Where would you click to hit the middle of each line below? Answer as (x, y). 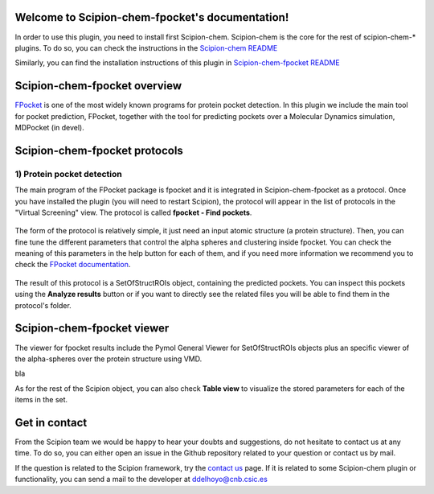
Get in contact (51, 422)
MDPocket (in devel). (49, 127)
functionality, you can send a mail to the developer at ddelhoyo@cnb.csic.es (141, 480)
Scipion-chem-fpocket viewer (92, 329)
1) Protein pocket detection (68, 174)
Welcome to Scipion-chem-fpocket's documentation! (152, 17)
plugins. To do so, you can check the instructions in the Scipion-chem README (146, 47)
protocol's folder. (43, 305)
